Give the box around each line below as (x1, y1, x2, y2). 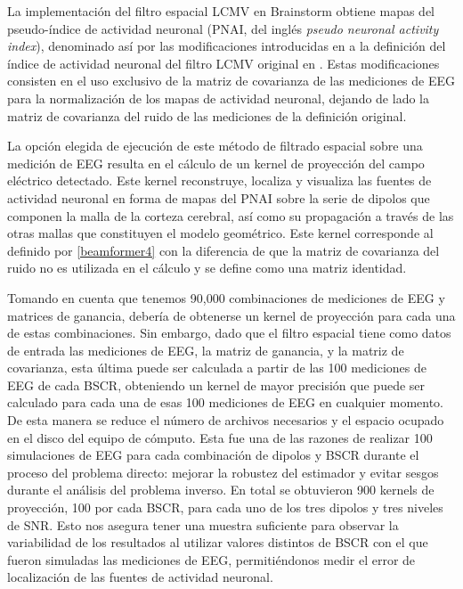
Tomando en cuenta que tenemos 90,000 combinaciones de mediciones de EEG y (7, 288, 445, 307)
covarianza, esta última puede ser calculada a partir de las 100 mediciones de (7, 358, 426, 377)
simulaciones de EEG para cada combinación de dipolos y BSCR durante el (7, 446, 419, 464)
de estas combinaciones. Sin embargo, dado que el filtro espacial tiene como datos (7, 323, 451, 342)
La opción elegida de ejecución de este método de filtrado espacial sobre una (7, 136, 423, 155)
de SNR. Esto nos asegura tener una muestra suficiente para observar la (7, 515, 399, 534)
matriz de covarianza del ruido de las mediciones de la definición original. (7, 106, 407, 125)
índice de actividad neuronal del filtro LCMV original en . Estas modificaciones (7, 53, 440, 72)
